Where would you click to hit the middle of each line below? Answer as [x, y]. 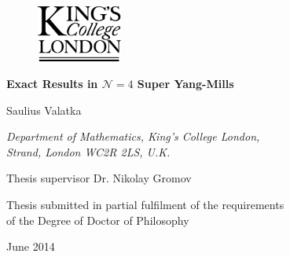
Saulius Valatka [44, 110]
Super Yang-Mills [185, 83]
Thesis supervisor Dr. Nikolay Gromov [99, 178]
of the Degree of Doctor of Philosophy [98, 220]
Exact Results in [52, 83]
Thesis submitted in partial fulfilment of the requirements [145, 204]
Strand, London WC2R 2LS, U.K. [88, 151]
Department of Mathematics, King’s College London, [133, 136]
